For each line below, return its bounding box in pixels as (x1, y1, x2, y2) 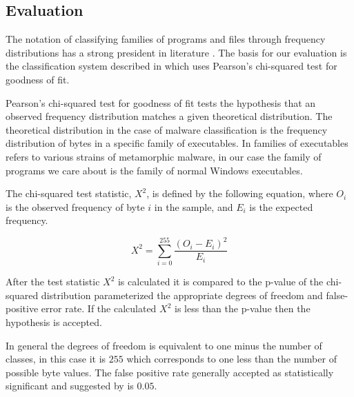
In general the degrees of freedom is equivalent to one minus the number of (6, 338, 322, 352)
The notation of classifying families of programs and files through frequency (6, 32, 326, 46)
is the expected (249, 199, 313, 214)
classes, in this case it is (6, 352, 106, 366)
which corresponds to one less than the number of (126, 352, 337, 366)
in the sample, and (154, 199, 233, 214)
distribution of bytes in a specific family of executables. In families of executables (6, 136, 348, 150)
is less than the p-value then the (175, 301, 311, 316)
